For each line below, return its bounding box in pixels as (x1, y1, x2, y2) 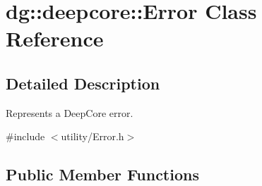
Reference (6, 24, 104, 53)
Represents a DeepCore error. (6, 105, 133, 120)
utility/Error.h (61, 129, 124, 144)
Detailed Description (6, 72, 160, 94)
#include (6, 129, 45, 144)
